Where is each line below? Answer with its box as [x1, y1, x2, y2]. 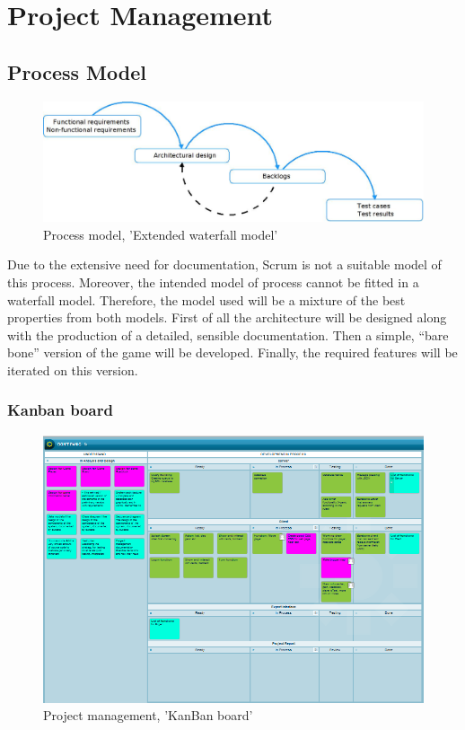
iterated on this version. [7, 360, 138, 379]
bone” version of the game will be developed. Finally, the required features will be [7, 343, 458, 362]
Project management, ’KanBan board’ [43, 706, 253, 725]
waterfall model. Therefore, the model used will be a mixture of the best [7, 290, 406, 309]
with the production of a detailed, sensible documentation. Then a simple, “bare [7, 325, 449, 344]
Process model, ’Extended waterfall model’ [43, 224, 278, 243]
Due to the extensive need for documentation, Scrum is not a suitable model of [7, 255, 442, 274]
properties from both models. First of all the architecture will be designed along [7, 308, 447, 327]
